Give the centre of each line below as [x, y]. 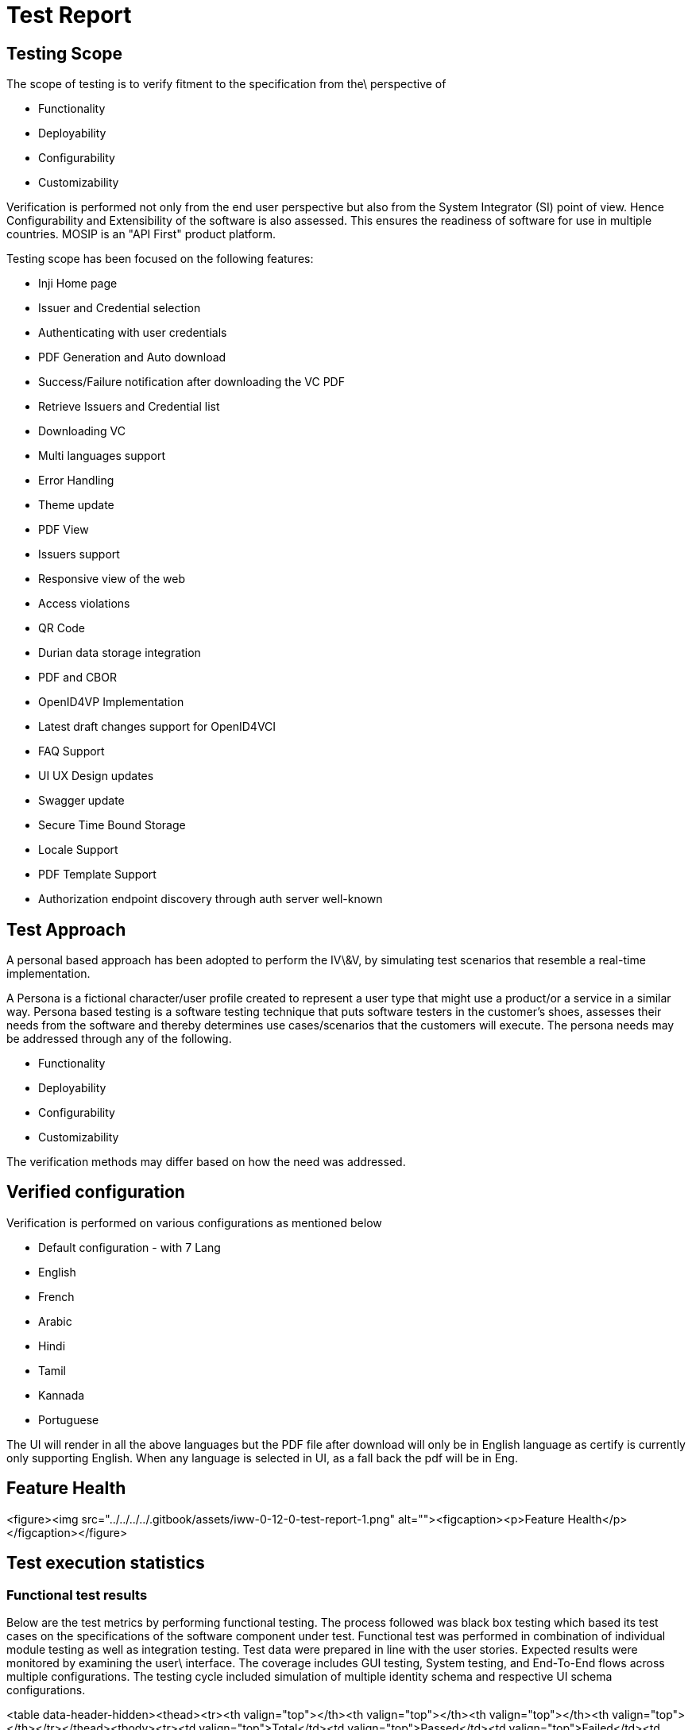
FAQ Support [72, 751]
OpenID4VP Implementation [111, 702]
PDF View [64, 530]
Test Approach [66, 929]
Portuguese [69, 1419]
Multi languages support [102, 456]
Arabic [55, 1321]
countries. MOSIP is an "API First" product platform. [141, 234]
